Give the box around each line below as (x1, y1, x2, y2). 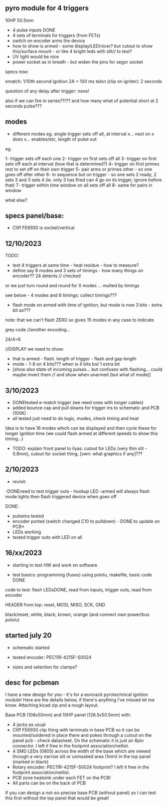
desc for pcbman (5, 678, 59, 687)
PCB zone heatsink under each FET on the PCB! (12, 775, 111, 781)
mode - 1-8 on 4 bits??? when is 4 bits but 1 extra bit (12, 361, 120, 367)
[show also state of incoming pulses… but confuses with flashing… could (12, 366, 163, 372)
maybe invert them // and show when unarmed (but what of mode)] (12, 372, 151, 378)
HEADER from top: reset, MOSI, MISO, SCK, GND (5, 601, 106, 607)
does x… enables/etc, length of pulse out (12, 136, 97, 142)
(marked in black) (12, 759, 49, 765)
